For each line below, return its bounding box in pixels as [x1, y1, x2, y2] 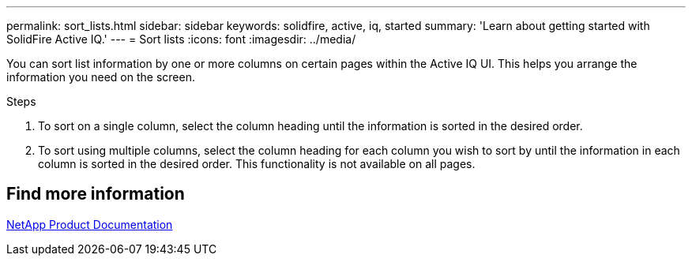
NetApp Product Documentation [6, 217, 173, 231]
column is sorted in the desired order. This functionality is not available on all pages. [38, 157, 476, 170]
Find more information [6, 184, 185, 204]
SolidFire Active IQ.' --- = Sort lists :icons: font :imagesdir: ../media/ [6, 32, 356, 46]
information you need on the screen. [6, 70, 195, 84]
